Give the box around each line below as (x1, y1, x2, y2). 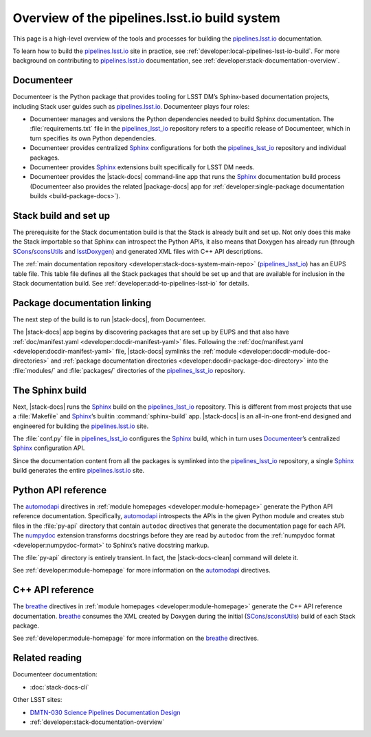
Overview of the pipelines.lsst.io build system (12, 10, 281, 25)
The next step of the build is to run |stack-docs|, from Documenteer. (12, 315, 206, 323)
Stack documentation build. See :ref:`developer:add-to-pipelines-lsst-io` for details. (12, 279, 250, 287)
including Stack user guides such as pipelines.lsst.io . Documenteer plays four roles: (12, 102, 250, 110)
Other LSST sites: (12, 696, 63, 704)
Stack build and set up (12, 210, 110, 222)
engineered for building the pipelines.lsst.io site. (12, 422, 149, 430)
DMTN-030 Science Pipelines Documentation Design (30, 708, 181, 716)
